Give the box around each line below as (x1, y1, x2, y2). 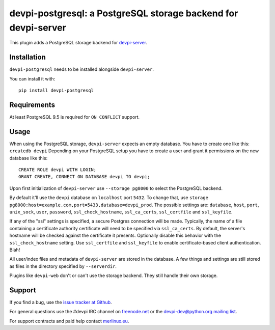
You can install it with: (9, 75, 56, 81)
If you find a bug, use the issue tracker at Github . (9, 299, 112, 305)
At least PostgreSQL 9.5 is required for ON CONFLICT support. (9, 114, 140, 120)
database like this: (9, 155, 48, 161)
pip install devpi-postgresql (18, 88, 94, 94)
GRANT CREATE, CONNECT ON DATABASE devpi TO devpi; (18, 174, 150, 180)
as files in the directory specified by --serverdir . (9, 263, 117, 269)
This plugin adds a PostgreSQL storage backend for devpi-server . (9, 40, 148, 46)
